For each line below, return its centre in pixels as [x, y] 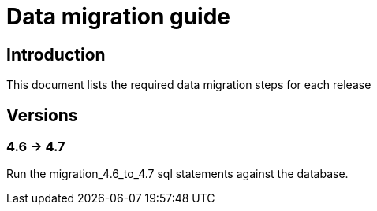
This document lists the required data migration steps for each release [189, 85]
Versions [42, 115]
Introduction [56, 54]
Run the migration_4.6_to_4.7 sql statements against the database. [177, 174]
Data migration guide [118, 17]
